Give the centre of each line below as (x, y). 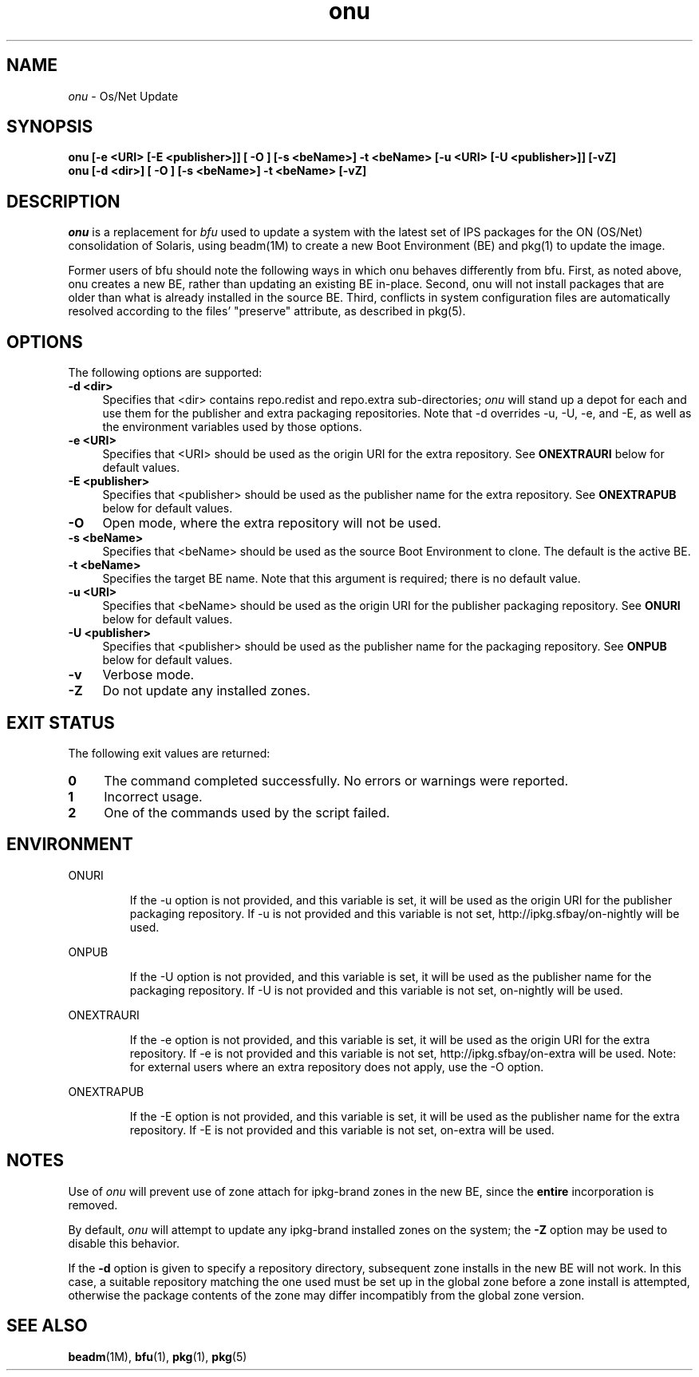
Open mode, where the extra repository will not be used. (272, 523)
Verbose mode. (148, 675)
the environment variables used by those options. (232, 427)
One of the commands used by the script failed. (247, 812)
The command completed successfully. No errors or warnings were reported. (336, 780)
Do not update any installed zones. (206, 691)
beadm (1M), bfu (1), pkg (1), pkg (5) (158, 1356)
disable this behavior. (124, 1243)
